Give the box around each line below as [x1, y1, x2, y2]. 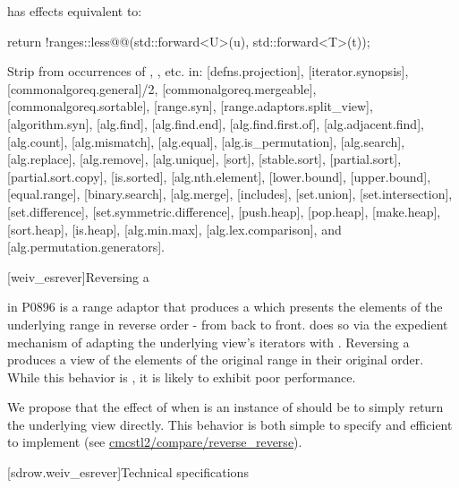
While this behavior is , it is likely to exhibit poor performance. [7, 367, 356, 386]
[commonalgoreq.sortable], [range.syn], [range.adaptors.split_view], [7, 97, 373, 116]
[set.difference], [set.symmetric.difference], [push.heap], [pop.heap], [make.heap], [7, 201, 441, 220]
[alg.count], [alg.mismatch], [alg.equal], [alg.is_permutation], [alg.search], [7, 132, 405, 150]
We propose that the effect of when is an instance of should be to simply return [7, 398, 444, 416]
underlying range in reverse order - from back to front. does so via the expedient [7, 314, 448, 333]
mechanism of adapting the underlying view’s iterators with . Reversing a [7, 332, 410, 351]
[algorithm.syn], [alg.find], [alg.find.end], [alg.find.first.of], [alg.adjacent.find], [7, 114, 424, 133]
